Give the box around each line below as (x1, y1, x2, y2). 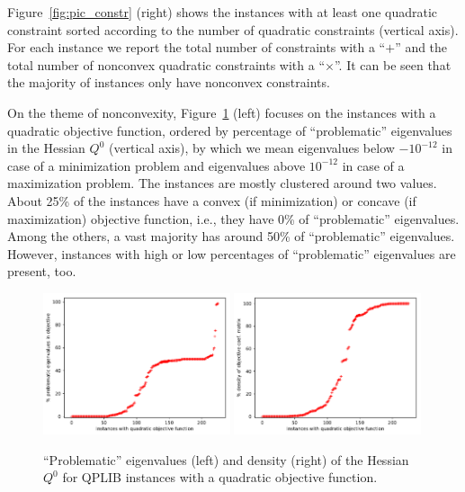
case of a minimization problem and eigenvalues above (7, 156, 306, 174)
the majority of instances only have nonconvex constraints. (7, 73, 330, 92)
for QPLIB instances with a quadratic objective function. (62, 468, 378, 487)
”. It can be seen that (334, 55, 452, 74)
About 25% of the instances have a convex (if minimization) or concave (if (7, 191, 416, 210)
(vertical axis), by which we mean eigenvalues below (108, 139, 395, 157)
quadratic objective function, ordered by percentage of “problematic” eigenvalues (7, 121, 452, 139)
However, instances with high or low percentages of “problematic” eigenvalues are (7, 244, 456, 263)
